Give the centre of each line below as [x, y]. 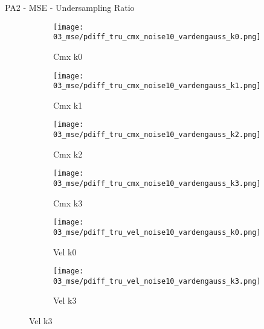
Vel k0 [65, 251]
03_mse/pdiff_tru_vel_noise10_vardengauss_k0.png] [157, 232]
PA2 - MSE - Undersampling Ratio [70, 7]
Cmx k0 [68, 56]
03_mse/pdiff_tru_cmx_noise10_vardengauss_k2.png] [157, 135]
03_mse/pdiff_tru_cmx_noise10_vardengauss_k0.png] [157, 37]
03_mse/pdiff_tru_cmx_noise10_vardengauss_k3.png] [157, 183]
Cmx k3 [68, 203]
